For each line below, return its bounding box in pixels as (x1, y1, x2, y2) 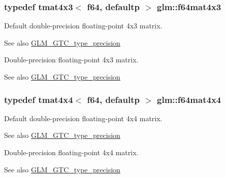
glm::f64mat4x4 (157, 93, 221, 105)
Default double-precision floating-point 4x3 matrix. (4, 20, 163, 31)
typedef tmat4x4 (4, 93, 73, 105)
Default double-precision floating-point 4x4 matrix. (4, 113, 163, 123)
